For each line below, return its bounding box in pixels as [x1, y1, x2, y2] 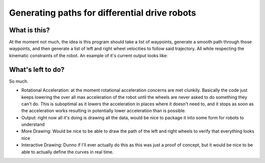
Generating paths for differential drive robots [9, 7, 196, 18]
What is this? [9, 26, 50, 34]
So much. [9, 78, 29, 84]
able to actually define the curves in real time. [21, 149, 114, 155]
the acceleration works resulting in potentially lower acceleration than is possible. [21, 108, 186, 114]
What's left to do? [9, 65, 65, 73]
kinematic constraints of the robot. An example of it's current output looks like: [9, 52, 168, 58]
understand [21, 121, 45, 127]
